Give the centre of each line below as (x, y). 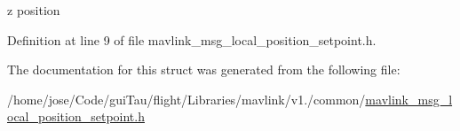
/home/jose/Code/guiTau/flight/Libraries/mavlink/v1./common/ (186, 99)
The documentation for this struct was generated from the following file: (204, 69)
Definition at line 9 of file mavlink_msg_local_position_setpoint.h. (192, 39)
